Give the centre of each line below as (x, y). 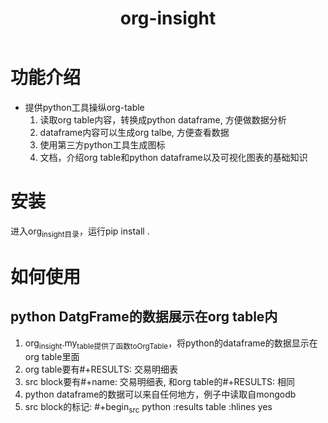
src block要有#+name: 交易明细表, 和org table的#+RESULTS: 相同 (159, 382)
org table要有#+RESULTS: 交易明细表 (101, 369)
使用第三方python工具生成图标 (102, 144)
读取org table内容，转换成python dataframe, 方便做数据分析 (163, 119)
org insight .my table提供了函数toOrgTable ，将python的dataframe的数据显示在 (171, 344)
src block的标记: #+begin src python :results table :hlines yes (148, 408)
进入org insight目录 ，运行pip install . (80, 232)
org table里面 (52, 357)
